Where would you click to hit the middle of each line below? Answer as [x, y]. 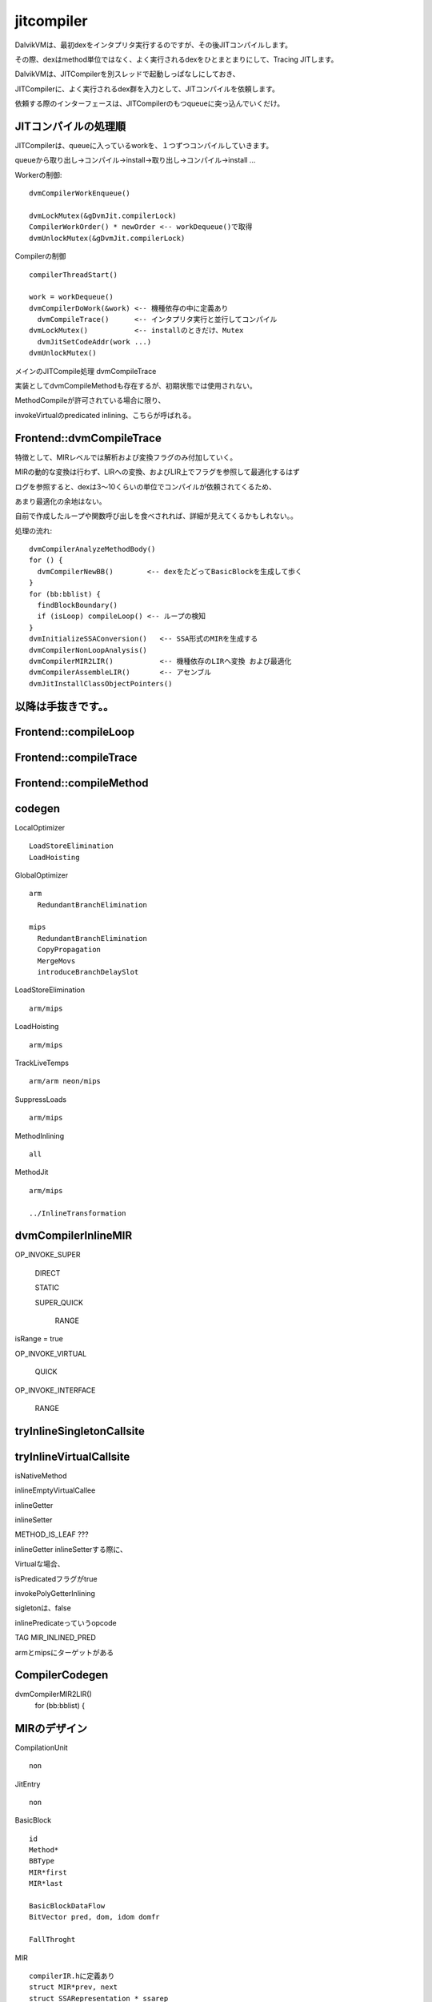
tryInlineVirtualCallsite [72, 1456]
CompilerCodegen [62, 1675]
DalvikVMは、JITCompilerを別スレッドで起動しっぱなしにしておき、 [127, 74]
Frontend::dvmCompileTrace [88, 438]
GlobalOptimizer [42, 875]
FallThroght [52, 1940]
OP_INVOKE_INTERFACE [55, 1390]
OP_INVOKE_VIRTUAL [51, 1353]
